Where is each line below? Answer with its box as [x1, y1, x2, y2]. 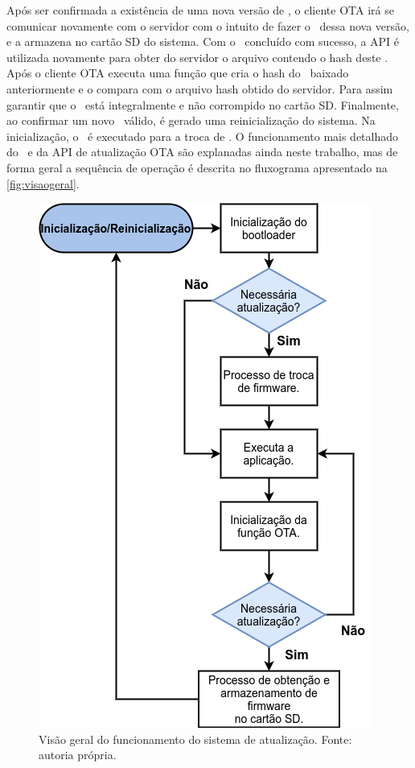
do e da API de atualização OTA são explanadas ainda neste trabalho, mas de [6, 143, 398, 160]
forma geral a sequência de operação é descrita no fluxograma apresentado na [6, 159, 388, 175]
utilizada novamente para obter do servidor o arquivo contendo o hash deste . [6, 48, 388, 65]
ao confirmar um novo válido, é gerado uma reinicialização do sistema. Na [6, 112, 376, 129]
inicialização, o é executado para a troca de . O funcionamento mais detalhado [6, 127, 399, 144]
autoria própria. [39, 746, 117, 763]
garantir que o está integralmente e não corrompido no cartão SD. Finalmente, [6, 96, 399, 113]
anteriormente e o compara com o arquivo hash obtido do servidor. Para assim [6, 80, 393, 97]
